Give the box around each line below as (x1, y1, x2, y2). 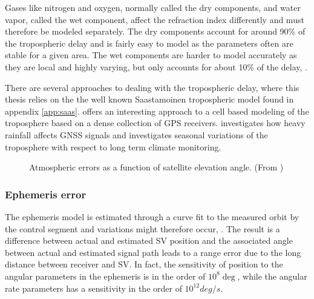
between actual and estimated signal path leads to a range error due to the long (5, 246, 301, 258)
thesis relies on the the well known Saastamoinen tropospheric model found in (5, 93, 294, 106)
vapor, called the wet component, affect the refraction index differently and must (5, 13, 304, 25)
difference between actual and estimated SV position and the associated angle (5, 234, 293, 247)
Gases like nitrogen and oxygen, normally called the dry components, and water (5, 1, 301, 13)
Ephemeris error (5, 186, 87, 201)
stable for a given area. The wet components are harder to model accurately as (5, 49, 297, 61)
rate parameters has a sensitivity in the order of (5, 281, 182, 294)
